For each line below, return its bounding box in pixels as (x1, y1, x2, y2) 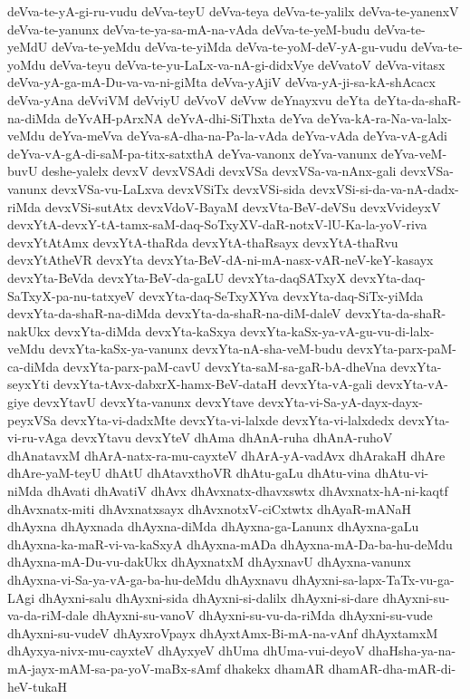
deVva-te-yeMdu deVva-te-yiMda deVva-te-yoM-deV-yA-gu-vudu (51, 37, 408, 56)
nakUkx (7, 321, 51, 340)
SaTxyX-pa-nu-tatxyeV (7, 286, 135, 305)
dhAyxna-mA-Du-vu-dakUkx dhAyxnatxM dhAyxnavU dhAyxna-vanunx (7, 552, 411, 571)
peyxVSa (7, 410, 57, 429)
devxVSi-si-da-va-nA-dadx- (309, 179, 459, 198)
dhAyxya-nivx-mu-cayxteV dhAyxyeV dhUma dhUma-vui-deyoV (7, 641, 365, 660)
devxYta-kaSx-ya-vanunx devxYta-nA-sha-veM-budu (49, 339, 343, 358)
